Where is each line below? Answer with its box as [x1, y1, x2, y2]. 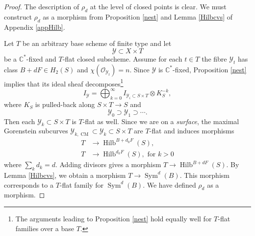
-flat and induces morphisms [149, 126, 234, 136]
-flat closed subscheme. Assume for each [62, 53, 182, 64]
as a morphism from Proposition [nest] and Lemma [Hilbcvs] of [43, 11, 233, 21]
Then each [4, 116, 35, 126]
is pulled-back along [35, 99, 95, 109]
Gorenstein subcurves [4, 126, 68, 136]
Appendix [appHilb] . [4, 21, 65, 32]
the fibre [202, 53, 227, 64]
